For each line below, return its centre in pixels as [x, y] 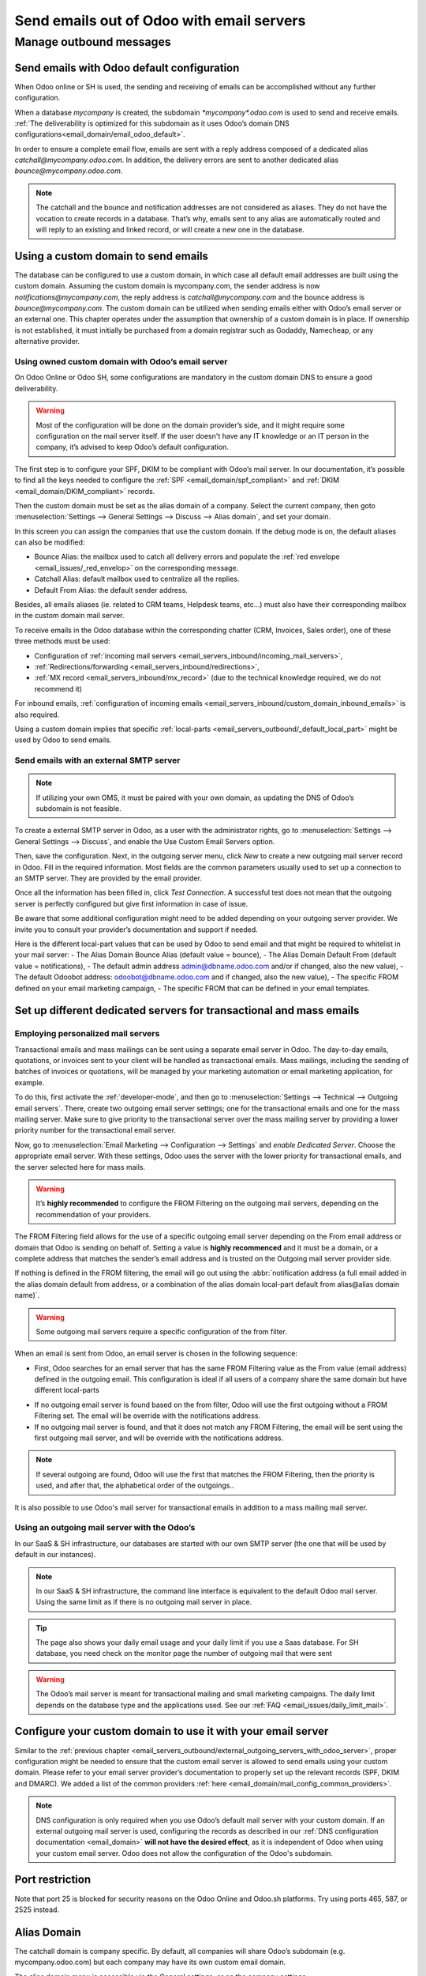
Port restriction [52, 1880]
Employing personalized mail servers [87, 1034]
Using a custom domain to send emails [112, 256]
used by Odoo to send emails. [63, 740]
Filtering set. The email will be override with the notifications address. [147, 1416]
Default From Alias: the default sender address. [111, 590]
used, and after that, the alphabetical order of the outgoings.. [135, 1485]
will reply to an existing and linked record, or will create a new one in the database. [170, 230]
